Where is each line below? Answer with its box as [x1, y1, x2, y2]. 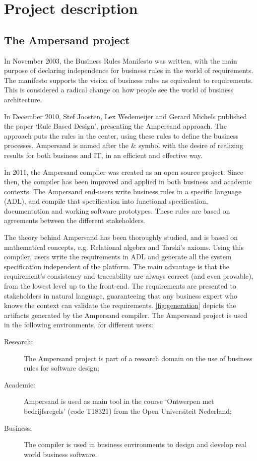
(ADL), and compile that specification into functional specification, [4, 196, 208, 206]
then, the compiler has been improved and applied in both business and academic [4, 176, 252, 187]
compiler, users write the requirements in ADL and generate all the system [4, 251, 232, 262]
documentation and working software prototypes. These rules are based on [4, 205, 230, 216]
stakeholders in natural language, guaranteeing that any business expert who [4, 290, 237, 301]
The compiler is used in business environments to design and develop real [24, 439, 247, 450]
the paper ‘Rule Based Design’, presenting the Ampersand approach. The [4, 121, 227, 131]
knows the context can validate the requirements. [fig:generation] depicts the [4, 300, 236, 310]
